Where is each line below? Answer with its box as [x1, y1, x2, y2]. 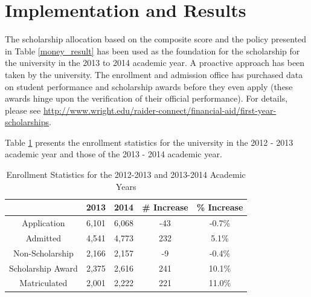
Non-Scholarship [13, 246, 74, 259]
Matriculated [19, 276, 68, 289]
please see [5, 103, 41, 116]
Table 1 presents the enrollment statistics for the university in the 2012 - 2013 [5, 135, 293, 148]
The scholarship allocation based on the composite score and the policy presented [5, 33, 307, 45]
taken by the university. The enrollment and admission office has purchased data [5, 68, 303, 80]
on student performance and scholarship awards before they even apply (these [5, 80, 293, 93]
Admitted [25, 231, 62, 244]
